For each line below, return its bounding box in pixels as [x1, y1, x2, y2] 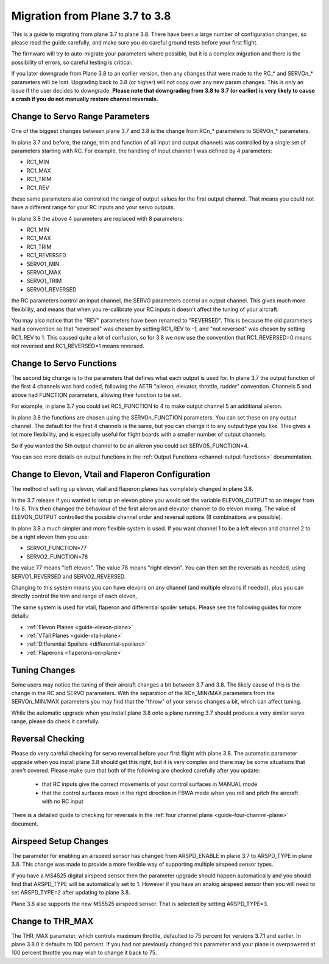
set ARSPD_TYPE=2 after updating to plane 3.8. [11, 889, 130, 896]
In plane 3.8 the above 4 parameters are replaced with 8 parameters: [11, 215, 184, 222]
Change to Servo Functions [11, 358, 117, 368]
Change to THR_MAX [11, 916, 94, 926]
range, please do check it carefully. [11, 718, 100, 725]
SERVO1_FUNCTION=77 [26, 544, 87, 552]
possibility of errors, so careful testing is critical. [11, 59, 133, 66]
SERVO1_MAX [26, 269, 62, 276]
